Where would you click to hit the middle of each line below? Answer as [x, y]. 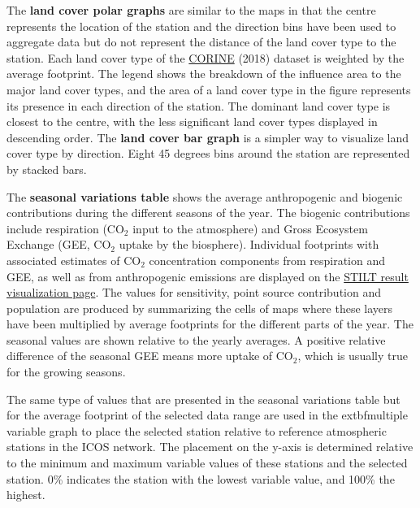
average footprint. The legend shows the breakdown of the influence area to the [204, 74]
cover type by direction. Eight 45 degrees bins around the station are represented [208, 153]
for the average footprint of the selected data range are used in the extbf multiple [207, 415]
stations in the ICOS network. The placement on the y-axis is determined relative [210, 447]
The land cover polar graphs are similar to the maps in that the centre [191, 10]
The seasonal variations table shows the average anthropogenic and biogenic [205, 196]
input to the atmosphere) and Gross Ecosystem [250, 228]
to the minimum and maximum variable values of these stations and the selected [207, 463]
